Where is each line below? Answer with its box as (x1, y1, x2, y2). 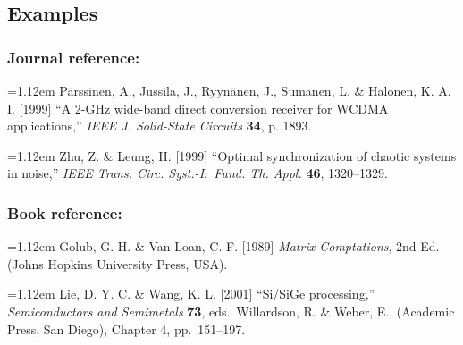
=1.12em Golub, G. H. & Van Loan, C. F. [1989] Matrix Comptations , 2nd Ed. (7, 237, 440, 256)
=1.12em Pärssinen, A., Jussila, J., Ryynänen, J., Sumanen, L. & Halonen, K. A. (7, 81, 451, 99)
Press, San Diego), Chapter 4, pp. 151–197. (7, 319, 246, 338)
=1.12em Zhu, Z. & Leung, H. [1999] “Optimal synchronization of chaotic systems (7, 146, 457, 164)
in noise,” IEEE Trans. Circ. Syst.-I (7, 164, 205, 182)
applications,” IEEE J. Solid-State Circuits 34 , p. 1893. (7, 116, 312, 135)
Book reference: (7, 201, 122, 223)
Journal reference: (7, 46, 140, 68)
